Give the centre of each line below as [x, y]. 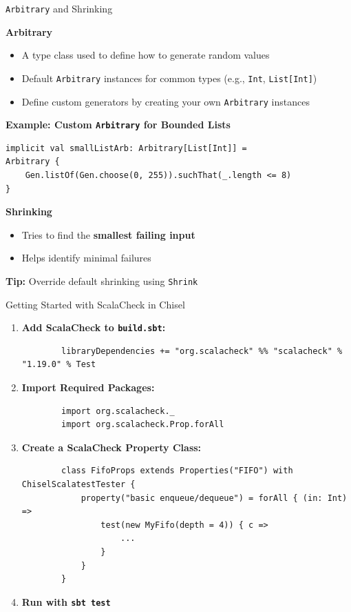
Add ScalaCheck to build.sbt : [94, 327]
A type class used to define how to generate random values [146, 55]
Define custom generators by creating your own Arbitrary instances [166, 101]
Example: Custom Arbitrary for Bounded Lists [118, 125]
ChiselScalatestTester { [78, 485]
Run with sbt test [66, 601]
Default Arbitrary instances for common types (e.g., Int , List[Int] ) [169, 78]
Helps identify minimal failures [86, 258]
